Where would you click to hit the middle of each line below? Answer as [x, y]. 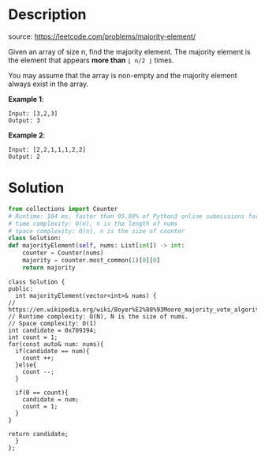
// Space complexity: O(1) [52, 323]
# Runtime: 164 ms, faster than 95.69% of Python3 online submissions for [134, 216]
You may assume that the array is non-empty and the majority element [123, 75]
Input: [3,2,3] [33, 113]
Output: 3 [24, 120]
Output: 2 [24, 156]
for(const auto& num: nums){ [56, 344]
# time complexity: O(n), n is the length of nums [93, 224]
